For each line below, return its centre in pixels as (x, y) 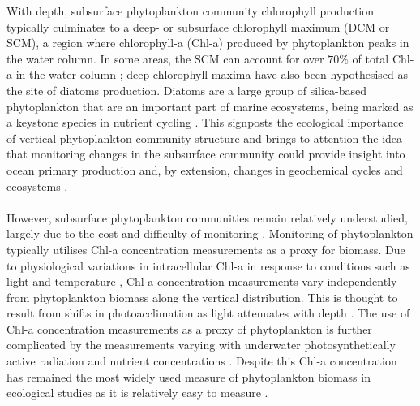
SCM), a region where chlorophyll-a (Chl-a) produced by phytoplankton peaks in (208, 43)
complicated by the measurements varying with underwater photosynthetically (201, 345)
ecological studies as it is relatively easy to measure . (137, 393)
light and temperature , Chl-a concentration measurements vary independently (202, 281)
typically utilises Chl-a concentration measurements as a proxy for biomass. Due (206, 249)
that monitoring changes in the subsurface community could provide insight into (206, 154)
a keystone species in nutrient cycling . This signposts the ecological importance (205, 122)
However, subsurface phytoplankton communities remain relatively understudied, (207, 217)
